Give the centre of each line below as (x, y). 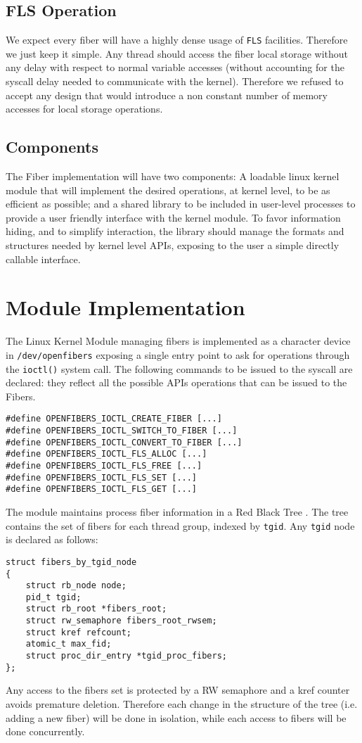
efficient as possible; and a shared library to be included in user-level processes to (181, 204)
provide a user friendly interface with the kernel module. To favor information (173, 217)
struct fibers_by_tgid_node (71, 562)
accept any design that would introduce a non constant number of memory (167, 95)
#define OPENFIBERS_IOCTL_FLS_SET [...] (102, 477)
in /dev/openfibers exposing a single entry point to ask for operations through (178, 354)
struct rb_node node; (76, 586)
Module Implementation (125, 307)
